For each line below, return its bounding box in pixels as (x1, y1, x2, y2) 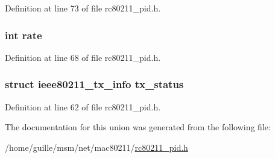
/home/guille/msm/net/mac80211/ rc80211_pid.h (5, 141, 188, 153)
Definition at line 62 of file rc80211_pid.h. (5, 100, 161, 113)
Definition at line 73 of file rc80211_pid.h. (5, 2, 161, 14)
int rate (5, 27, 42, 42)
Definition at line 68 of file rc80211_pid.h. (5, 51, 161, 63)
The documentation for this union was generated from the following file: (5, 121, 271, 133)
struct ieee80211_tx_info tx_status (5, 77, 184, 92)
